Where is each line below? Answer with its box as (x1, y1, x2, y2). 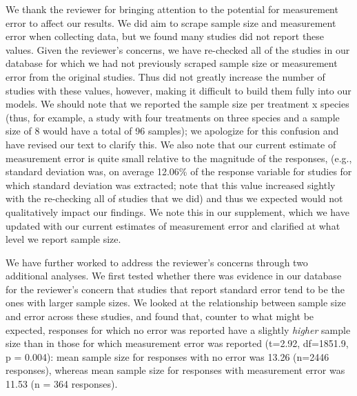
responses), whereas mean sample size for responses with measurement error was (6, 363, 345, 377)
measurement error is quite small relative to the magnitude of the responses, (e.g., (6, 150, 352, 165)
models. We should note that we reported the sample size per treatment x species (6, 97, 349, 111)
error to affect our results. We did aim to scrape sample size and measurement (6, 15, 336, 30)
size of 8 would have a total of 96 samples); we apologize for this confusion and (6, 123, 339, 138)
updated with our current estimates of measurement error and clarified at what (6, 218, 340, 232)
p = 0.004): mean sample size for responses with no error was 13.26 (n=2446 (6, 349, 329, 364)
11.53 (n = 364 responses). (6, 377, 118, 391)
